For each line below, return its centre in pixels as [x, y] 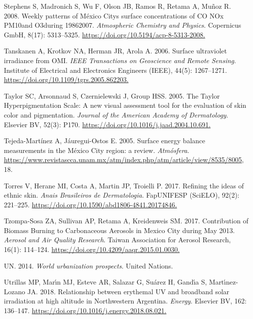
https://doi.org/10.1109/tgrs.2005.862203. [66, 79]
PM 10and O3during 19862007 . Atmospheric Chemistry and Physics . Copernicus [123, 25]
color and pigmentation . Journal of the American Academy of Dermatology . [116, 114]
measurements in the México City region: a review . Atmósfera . [97, 150]
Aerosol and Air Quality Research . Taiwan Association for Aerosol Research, [118, 240]
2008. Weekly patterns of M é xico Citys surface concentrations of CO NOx [114, 15]
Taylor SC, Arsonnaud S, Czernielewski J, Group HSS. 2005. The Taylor [112, 95]
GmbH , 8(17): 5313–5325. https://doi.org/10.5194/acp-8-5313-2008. [105, 34]
